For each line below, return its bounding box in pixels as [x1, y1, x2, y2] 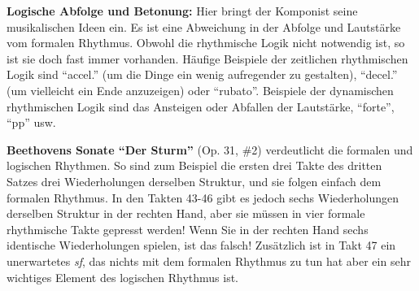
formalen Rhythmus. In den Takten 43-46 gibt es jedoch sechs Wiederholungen [7, 189, 399, 206]
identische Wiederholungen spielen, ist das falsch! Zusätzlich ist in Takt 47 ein [7, 237, 396, 254]
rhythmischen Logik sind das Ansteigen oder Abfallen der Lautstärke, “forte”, [7, 98, 395, 115]
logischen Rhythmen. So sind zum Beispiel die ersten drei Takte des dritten [7, 157, 382, 174]
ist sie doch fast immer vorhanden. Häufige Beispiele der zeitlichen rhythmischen [7, 50, 408, 67]
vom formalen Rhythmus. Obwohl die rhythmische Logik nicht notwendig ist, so [7, 34, 405, 51]
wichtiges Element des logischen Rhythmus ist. [7, 268, 239, 285]
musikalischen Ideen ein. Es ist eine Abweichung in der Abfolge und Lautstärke [7, 18, 401, 35]
